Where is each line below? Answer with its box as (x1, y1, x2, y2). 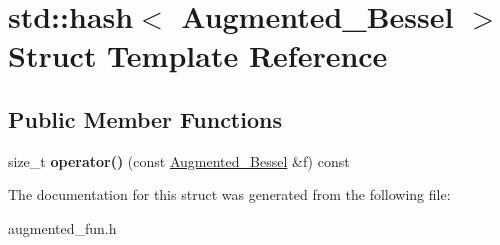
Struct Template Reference (8, 35, 388, 76)
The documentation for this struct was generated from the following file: (8, 184, 451, 205)
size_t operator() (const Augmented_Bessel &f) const (8, 150, 350, 171)
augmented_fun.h (8, 217, 117, 238)
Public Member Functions (8, 103, 282, 134)
